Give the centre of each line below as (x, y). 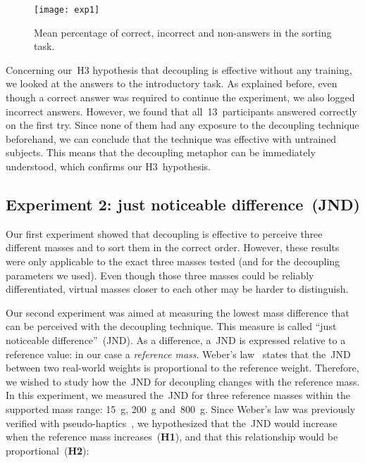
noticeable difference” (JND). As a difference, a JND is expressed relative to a (176, 340)
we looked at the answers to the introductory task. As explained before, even (172, 83)
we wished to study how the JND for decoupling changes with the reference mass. (183, 381)
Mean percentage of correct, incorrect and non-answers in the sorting (183, 32)
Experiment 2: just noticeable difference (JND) (183, 204)
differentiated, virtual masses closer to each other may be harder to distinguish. (177, 289)
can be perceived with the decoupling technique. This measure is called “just (171, 326)
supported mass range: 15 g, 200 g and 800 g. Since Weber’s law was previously (181, 408)
